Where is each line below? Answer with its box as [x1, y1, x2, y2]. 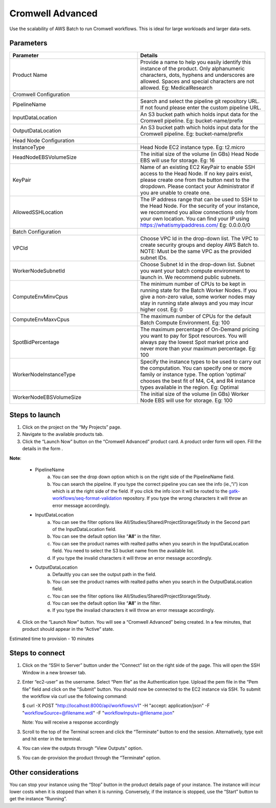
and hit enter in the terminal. [22, 735, 82, 742]
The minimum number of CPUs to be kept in [140, 281, 246, 288]
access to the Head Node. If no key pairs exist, [140, 170, 253, 177]
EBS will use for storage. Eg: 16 [140, 157, 215, 164]
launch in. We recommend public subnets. [140, 274, 242, 281]
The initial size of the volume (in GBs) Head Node [140, 151, 259, 158]
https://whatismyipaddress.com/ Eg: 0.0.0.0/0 [140, 222, 250, 229]
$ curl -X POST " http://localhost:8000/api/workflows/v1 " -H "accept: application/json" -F [22, 703, 210, 709]
